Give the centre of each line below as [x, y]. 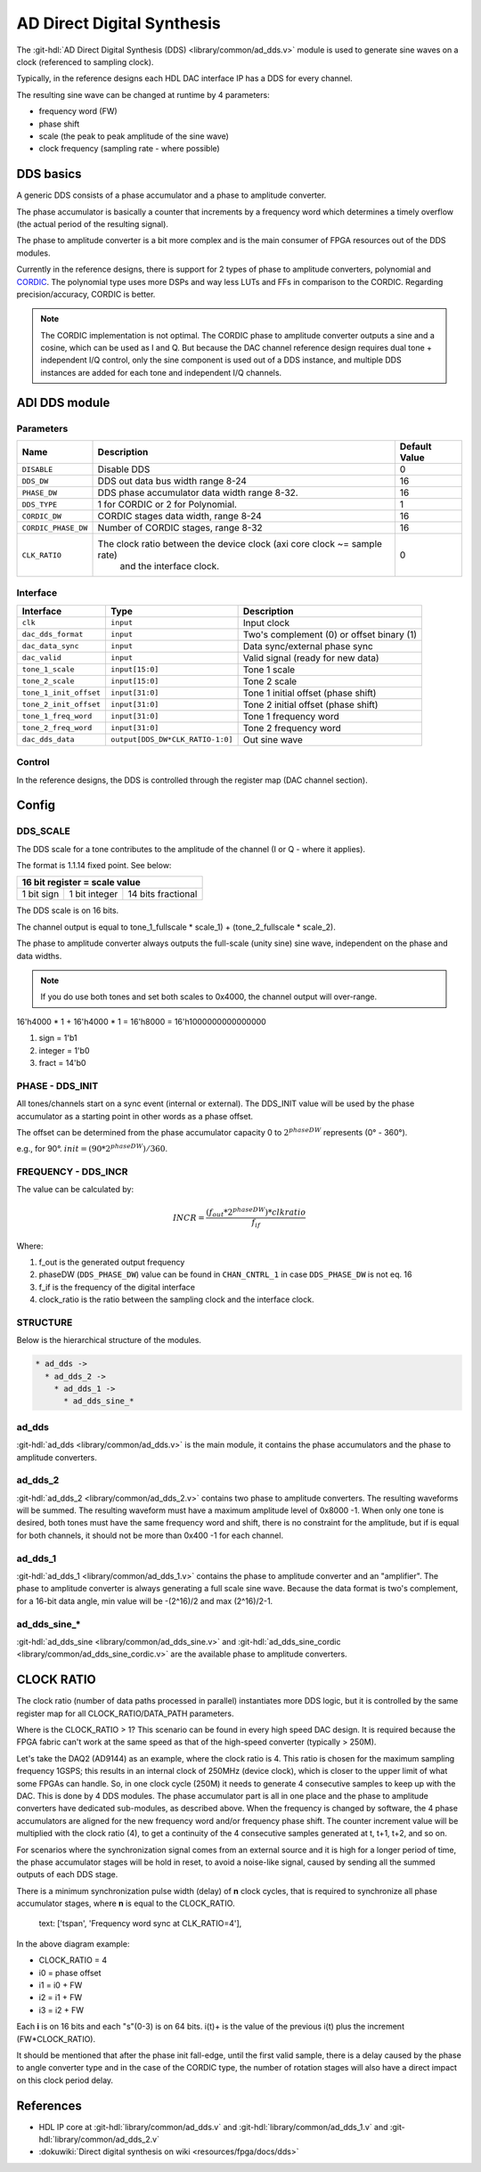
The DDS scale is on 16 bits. [68, 911]
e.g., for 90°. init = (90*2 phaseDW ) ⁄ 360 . [92, 1148]
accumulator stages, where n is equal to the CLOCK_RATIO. [126, 1904]
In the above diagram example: [73, 1944]
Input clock [266, 622]
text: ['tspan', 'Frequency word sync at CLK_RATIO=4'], [140, 1924]
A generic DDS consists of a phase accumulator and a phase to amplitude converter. [171, 195]
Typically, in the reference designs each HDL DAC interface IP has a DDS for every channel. [185, 78]
